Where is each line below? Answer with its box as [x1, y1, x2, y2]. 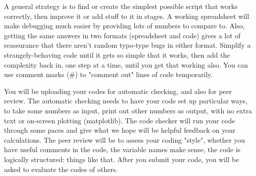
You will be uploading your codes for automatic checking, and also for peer [4, 86, 232, 96]
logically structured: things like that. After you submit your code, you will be [4, 154, 239, 164]
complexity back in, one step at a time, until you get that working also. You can [4, 59, 248, 70]
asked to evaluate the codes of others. [4, 164, 118, 174]
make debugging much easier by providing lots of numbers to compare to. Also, [4, 20, 245, 31]
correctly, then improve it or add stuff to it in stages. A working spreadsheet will [4, 10, 250, 21]
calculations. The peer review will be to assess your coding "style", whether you [4, 134, 245, 145]
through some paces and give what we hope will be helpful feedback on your [4, 125, 236, 135]
